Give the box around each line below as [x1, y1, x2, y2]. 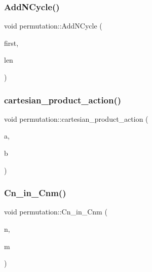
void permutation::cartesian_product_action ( [4, 113, 148, 124]
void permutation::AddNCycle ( [4, 20, 102, 31]
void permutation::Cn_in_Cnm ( [4, 206, 107, 217]
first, [4, 37, 19, 48]
